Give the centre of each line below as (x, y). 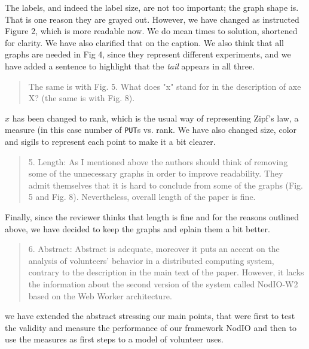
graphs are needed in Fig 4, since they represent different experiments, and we (148, 54)
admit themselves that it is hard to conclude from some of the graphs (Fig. (166, 185)
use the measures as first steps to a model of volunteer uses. (114, 339)
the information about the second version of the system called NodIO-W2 (163, 283)
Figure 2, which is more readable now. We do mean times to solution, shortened (151, 31)
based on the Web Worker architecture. (100, 295)
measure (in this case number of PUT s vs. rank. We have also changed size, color (151, 130)
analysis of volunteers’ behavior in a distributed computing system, (151, 260)
